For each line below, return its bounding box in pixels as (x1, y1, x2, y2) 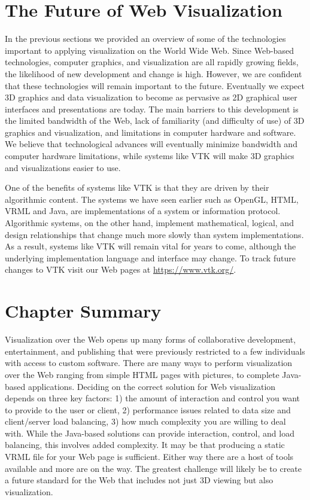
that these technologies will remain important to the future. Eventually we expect (5, 79, 305, 92)
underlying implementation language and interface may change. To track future (5, 251, 296, 264)
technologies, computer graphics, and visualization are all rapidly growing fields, (5, 56, 299, 68)
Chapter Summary (5, 298, 162, 323)
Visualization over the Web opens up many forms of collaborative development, (5, 333, 296, 346)
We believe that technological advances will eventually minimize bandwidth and (5, 138, 297, 150)
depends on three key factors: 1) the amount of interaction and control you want (5, 392, 300, 404)
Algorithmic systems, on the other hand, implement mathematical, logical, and (5, 217, 294, 229)
